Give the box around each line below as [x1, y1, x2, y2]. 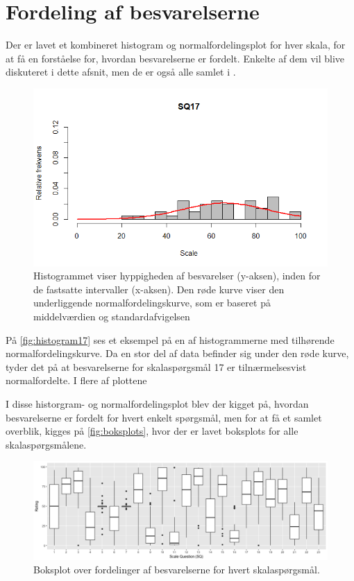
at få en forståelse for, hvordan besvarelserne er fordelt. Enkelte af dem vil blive [6, 51, 345, 65]
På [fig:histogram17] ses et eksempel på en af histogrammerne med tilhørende [6, 332, 335, 347]
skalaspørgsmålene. [6, 437, 87, 451]
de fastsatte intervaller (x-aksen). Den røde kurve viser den [33, 281, 285, 296]
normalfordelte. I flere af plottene [6, 373, 147, 388]
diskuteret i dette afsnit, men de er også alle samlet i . [6, 64, 236, 79]
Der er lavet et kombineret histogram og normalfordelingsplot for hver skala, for [6, 37, 346, 52]
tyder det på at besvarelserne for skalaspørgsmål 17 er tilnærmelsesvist [6, 359, 307, 374]
